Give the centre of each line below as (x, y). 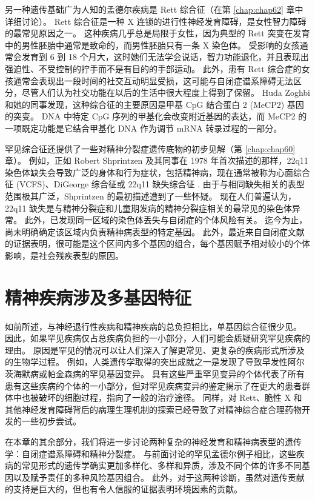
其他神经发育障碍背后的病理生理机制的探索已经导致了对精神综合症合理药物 (153, 409)
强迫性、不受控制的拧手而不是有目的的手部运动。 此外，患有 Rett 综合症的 (153, 68)
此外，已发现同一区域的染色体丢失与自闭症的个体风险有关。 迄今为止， (166, 220)
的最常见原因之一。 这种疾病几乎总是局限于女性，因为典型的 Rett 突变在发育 (157, 33)
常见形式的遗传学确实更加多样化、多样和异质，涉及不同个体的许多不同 (161, 465)
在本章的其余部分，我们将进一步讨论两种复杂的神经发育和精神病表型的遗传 (153, 441)
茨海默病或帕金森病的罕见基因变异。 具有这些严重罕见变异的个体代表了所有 (155, 373)
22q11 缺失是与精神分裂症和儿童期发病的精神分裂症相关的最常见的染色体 (149, 208)
